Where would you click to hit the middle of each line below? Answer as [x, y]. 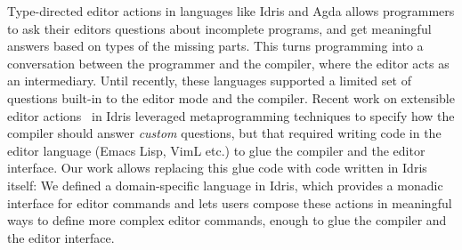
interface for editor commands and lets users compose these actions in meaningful [230, 202]
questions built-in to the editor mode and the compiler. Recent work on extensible [231, 97]
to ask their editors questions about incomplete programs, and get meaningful [219, 28]
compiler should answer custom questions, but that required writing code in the [224, 133]
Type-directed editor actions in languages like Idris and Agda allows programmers [231, 11]
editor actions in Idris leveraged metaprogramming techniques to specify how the [231, 115]
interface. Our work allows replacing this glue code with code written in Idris [217, 168]
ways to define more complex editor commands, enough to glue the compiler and [227, 220]
